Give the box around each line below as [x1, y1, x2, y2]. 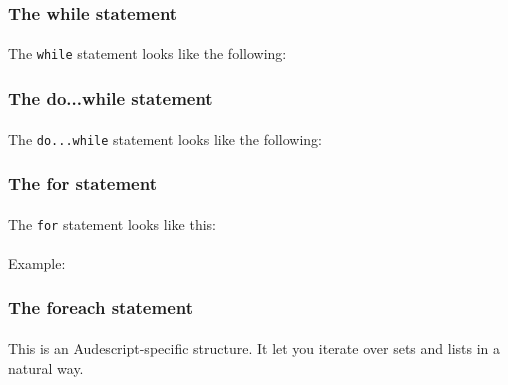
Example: [8, 252, 66, 273]
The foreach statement [8, 295, 194, 320]
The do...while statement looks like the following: [8, 128, 323, 149]
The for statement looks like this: [8, 213, 216, 234]
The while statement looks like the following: [8, 43, 287, 64]
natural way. [8, 357, 84, 378]
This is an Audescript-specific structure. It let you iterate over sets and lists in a [8, 337, 501, 358]
